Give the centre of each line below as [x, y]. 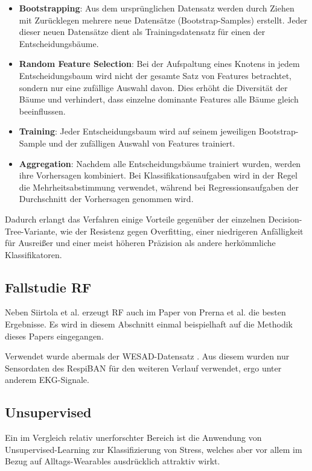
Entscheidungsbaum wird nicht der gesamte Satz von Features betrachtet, [155, 75]
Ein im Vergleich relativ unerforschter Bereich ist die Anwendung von [133, 438]
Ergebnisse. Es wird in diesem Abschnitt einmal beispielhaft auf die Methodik [149, 324]
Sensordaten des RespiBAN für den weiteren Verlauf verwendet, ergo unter [143, 368]
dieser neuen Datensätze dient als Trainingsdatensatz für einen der [142, 32]
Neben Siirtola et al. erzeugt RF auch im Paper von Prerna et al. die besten [145, 312]
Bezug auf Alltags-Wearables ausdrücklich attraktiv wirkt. [113, 461]
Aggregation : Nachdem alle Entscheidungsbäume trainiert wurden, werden [160, 163]
